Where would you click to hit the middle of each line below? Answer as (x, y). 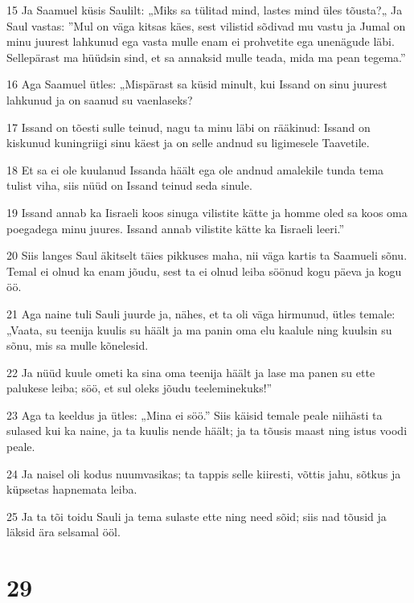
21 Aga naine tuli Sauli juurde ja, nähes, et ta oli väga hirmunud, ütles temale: (201, 313)
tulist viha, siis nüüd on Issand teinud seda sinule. (129, 185)
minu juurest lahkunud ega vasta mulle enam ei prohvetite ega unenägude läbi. (201, 41)
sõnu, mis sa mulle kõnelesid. (78, 345)
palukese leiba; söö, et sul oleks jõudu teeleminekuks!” (139, 388)
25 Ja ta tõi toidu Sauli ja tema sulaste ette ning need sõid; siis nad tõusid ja (197, 516)
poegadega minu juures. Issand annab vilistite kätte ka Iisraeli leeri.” (176, 228)
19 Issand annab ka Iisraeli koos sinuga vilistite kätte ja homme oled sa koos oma (207, 212)
